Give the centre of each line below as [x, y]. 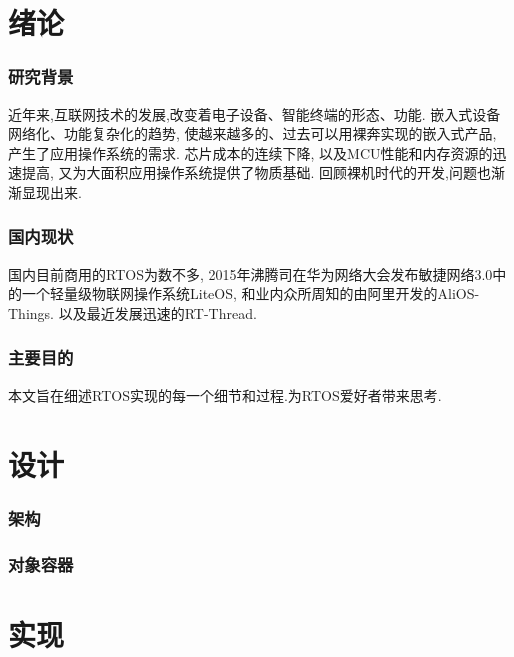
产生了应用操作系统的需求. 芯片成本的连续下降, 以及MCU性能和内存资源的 [250, 152]
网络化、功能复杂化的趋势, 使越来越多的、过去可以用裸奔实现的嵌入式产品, [252, 133]
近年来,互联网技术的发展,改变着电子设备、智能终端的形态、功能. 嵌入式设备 [254, 113]
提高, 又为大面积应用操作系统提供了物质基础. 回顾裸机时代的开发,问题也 [256, 172]
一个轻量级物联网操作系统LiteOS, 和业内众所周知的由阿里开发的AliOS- [250, 293]
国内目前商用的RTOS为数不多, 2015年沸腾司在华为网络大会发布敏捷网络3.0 [250, 273]
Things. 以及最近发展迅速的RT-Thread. [132, 312]
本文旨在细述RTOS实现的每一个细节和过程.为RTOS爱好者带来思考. [225, 394]
